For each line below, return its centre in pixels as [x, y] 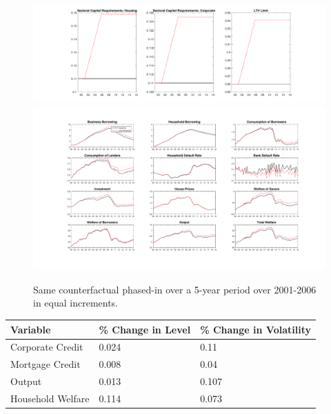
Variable [31, 329]
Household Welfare [50, 398]
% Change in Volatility [255, 329]
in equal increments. [76, 303]
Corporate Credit [47, 347]
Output [26, 381]
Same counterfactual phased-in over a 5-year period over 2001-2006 [175, 289]
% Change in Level [145, 329]
